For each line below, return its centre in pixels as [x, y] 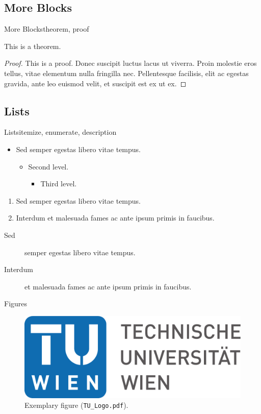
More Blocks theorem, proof [47, 29]
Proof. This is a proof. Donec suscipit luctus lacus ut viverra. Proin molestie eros [130, 63]
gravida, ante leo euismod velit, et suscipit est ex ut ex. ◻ [95, 83]
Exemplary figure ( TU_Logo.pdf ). [76, 405]
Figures [16, 303]
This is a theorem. [33, 46]
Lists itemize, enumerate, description [60, 132]
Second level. [48, 166]
